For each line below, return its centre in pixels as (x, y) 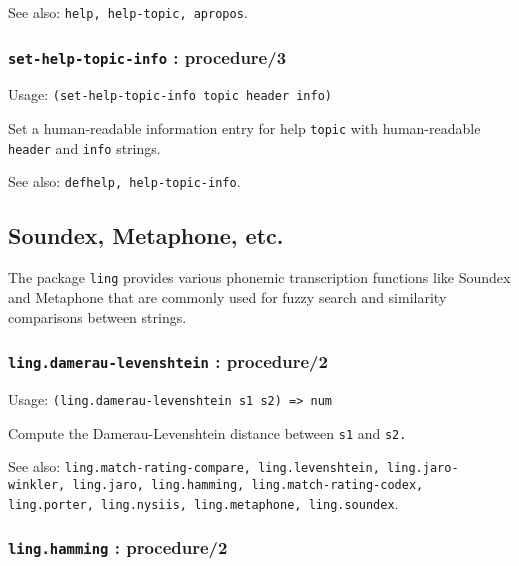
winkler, (37, 484)
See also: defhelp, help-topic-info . (124, 181)
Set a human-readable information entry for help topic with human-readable (244, 128)
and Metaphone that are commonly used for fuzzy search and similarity (227, 296)
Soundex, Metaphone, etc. (146, 235)
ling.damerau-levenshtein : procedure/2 (168, 361)
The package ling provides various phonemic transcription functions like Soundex (259, 277)
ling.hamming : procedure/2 (118, 547)
